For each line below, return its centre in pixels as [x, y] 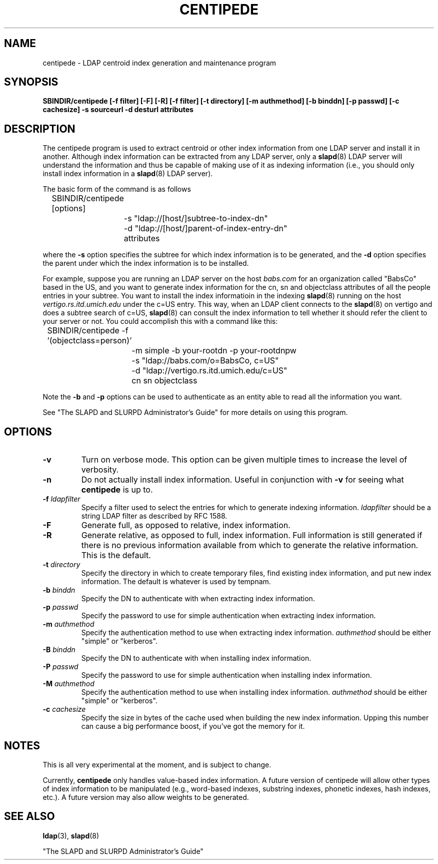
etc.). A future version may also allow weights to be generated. [146, 797]
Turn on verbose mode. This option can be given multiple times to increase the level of [244, 460]
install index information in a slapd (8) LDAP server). [128, 174]
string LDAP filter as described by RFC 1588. [154, 516]
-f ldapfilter [61, 499]
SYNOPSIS [31, 82]
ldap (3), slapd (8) [71, 835]
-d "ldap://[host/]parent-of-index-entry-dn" [205, 229]
